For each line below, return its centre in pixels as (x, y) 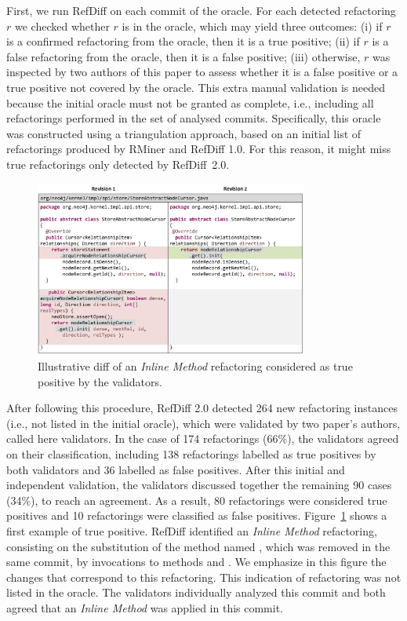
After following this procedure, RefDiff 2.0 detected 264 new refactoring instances (202, 408)
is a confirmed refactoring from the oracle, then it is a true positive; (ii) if (183, 41)
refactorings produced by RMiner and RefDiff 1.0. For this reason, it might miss (199, 149)
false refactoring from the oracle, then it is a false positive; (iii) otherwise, (184, 56)
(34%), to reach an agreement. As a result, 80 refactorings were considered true (197, 500)
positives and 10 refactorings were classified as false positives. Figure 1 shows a (197, 515)
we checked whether (62, 26)
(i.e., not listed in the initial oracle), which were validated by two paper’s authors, (203, 423)
